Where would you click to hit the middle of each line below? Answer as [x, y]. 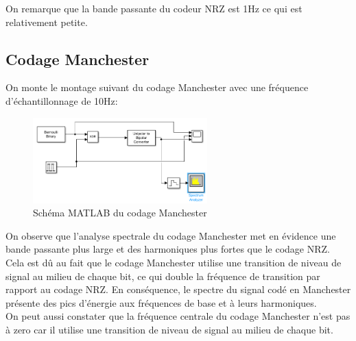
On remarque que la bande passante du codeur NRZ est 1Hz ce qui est [154, 8]
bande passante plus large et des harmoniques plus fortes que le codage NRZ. [168, 249]
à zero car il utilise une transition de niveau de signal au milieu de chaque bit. [169, 329]
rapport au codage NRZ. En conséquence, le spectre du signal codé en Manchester [178, 289]
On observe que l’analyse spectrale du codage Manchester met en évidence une [171, 235]
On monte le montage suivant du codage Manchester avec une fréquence [157, 87]
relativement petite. [47, 22]
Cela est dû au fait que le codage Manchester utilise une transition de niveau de [174, 262]
